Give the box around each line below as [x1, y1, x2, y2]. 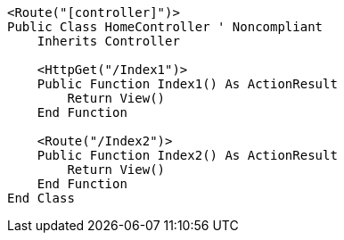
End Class [7, 191, 75, 205]
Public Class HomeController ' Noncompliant [7, 20, 324, 34]
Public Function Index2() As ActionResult [37, 148, 338, 162]
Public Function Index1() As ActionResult [37, 77, 338, 91]
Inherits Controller [37, 34, 180, 48]
